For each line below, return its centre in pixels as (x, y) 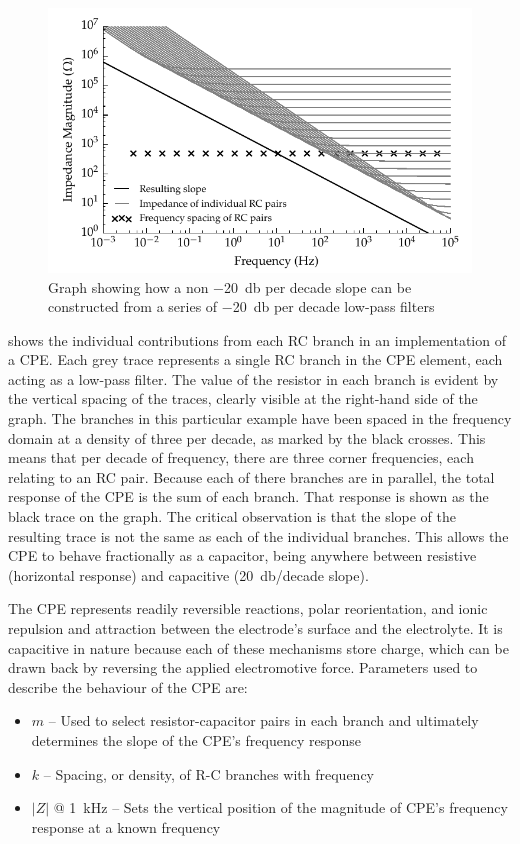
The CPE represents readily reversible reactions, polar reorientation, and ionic (248, 608)
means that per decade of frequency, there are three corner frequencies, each (241, 457)
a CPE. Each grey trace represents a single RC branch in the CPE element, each (255, 359)
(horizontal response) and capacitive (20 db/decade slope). (188, 574)
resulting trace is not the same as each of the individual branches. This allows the (258, 535)
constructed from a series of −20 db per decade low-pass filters (241, 306)
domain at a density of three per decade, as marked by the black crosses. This (247, 437)
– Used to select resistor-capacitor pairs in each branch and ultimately (263, 720)
